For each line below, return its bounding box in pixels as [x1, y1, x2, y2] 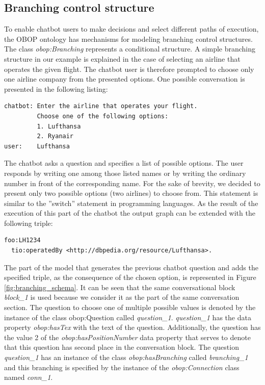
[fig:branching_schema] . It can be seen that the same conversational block [4, 281, 235, 292]
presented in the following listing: [4, 83, 108, 94]
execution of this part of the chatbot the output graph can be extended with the [4, 208, 255, 218]
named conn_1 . [4, 372, 53, 382]
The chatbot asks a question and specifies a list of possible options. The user [4, 158, 244, 168]
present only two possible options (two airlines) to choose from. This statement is [4, 188, 258, 198]
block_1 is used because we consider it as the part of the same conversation [4, 292, 240, 302]
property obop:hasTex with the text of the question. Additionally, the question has [4, 322, 261, 332]
